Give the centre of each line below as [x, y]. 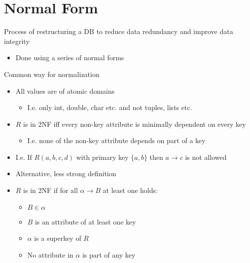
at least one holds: [130, 190]
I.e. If [24, 157]
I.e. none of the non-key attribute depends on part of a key [116, 140]
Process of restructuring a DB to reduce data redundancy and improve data [119, 31]
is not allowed [206, 157]
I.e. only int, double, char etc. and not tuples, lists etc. [110, 107]
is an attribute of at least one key [85, 221]
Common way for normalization [52, 74]
